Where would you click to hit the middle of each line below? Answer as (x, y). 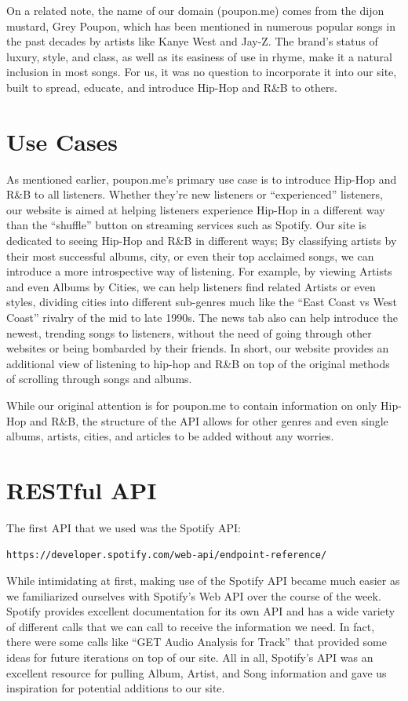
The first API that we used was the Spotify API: (124, 527)
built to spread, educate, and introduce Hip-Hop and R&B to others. (172, 87)
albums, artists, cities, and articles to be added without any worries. (170, 436)
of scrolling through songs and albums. (99, 379)
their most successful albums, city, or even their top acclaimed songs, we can (190, 256)
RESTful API (82, 489)
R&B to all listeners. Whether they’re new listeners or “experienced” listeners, (195, 194)
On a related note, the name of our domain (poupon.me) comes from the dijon (195, 10)
